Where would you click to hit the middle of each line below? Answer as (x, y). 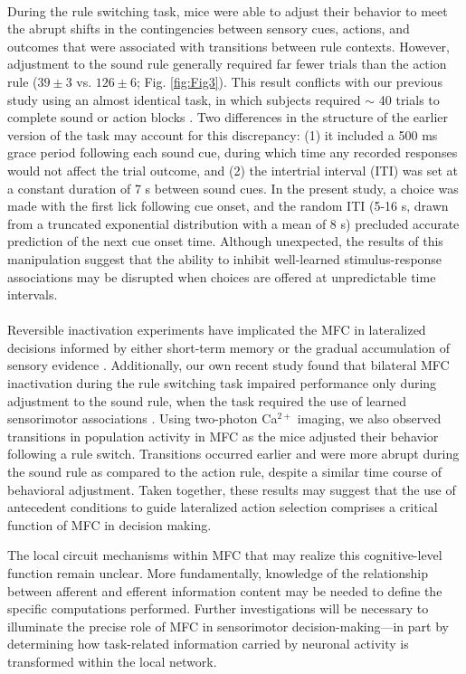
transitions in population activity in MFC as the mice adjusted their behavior (223, 436)
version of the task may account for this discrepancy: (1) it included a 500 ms (223, 134)
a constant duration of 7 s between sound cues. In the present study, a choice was (233, 188)
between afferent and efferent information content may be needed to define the (225, 590)
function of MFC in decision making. (109, 524)
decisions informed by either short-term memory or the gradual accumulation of (228, 347)
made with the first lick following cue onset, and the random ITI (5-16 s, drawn (228, 206)
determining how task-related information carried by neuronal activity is (208, 644)
